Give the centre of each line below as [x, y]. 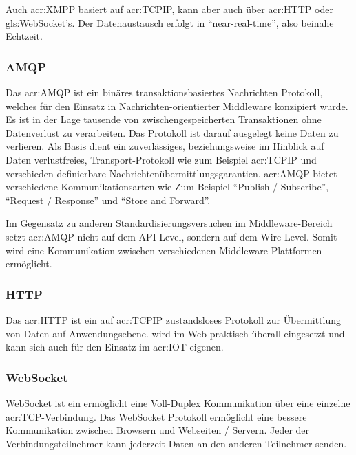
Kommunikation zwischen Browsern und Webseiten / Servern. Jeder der [158, 430]
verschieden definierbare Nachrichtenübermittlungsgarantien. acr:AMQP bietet [171, 173]
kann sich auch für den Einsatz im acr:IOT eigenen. [115, 347]
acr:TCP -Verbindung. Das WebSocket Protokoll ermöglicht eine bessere [156, 416]
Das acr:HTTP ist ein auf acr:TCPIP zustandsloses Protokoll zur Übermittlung [173, 319]
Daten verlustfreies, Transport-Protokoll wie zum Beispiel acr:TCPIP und [161, 159]
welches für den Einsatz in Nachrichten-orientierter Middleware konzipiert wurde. [177, 106]
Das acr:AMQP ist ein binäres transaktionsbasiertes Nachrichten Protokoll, [164, 92]
